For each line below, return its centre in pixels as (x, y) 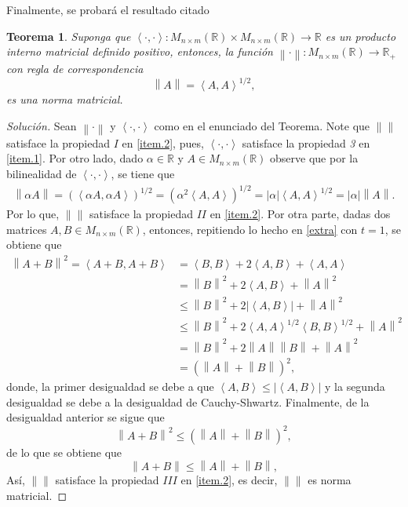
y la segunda (355, 387)
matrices (27, 229)
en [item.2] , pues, (163, 142)
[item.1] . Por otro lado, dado (75, 158)
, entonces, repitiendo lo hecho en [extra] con (250, 229)
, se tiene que (143, 174)
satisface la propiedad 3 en (306, 142)
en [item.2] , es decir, (229, 480)
